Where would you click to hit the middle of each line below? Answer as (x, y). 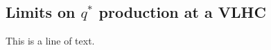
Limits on (41, 12)
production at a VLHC (182, 12)
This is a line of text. (50, 41)
